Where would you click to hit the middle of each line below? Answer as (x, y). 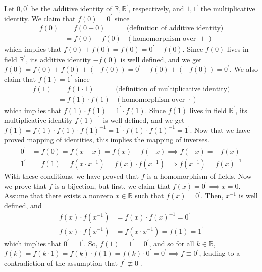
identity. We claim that (40, 18)
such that (149, 196)
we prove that (25, 185)
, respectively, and (156, 8)
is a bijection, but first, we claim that (113, 185)
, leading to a (220, 253)
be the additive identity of (71, 8)
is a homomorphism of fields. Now (199, 176)
